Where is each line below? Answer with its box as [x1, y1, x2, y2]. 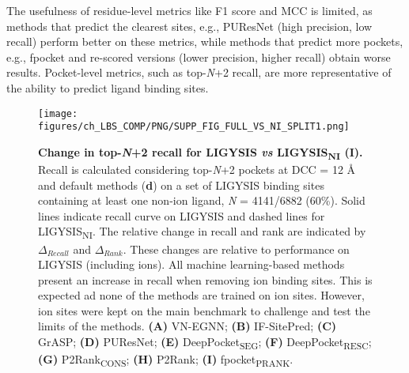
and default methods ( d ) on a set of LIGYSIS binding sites [38, 176, 324, 193]
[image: [38, 107, 78, 119]
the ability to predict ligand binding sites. [6, 79, 209, 96]
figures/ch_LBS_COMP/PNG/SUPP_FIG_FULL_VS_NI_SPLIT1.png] [38, 121, 350, 133]
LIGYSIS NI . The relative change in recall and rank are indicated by [38, 223, 366, 242]
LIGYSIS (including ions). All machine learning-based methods [38, 256, 345, 273]
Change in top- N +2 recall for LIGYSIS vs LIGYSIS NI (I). [38, 143, 363, 162]
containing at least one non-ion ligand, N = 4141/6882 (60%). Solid [38, 192, 365, 209]
